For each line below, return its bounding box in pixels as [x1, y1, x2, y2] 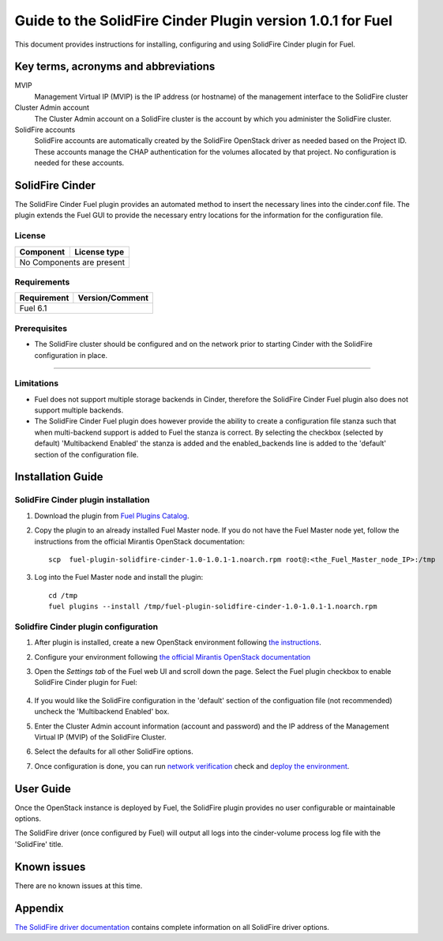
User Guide [14, 782, 71, 796]
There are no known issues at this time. [14, 881, 143, 890]
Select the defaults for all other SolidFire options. [34, 747, 193, 756]
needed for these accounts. [34, 158, 125, 167]
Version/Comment [77, 292, 149, 303]
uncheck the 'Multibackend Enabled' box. [34, 707, 170, 717]
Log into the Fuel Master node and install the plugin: [34, 573, 204, 582]
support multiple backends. [34, 405, 124, 415]
